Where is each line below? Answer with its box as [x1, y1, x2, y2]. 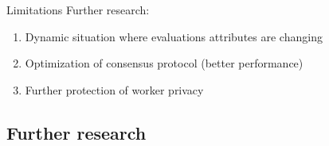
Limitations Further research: [6, 2, 150, 17]
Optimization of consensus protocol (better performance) [25, 55, 304, 71]
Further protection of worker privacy [25, 81, 204, 98]
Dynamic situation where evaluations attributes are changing [25, 28, 323, 44]
